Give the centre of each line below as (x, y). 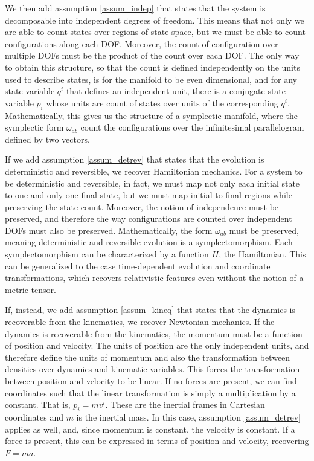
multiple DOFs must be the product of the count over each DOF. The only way (152, 55)
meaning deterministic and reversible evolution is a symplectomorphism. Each (149, 242)
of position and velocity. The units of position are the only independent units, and (157, 345)
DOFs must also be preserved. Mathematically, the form (109, 230)
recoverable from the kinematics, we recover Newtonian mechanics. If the (140, 322)
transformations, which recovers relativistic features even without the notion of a (154, 278)
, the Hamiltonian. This (262, 254)
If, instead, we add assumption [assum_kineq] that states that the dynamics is (150, 310)
